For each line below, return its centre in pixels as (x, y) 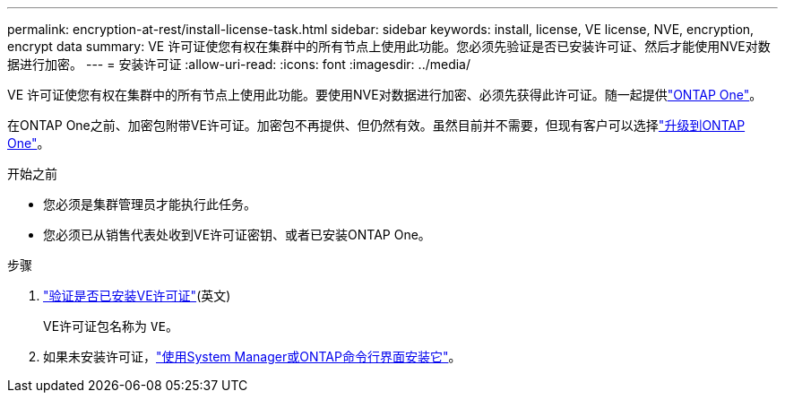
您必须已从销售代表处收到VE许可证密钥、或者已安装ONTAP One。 (237, 235)
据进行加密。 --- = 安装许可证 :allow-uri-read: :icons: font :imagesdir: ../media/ (239, 64)
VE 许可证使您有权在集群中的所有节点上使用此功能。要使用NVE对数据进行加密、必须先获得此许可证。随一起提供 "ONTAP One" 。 (385, 95)
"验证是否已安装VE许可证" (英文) (137, 296)
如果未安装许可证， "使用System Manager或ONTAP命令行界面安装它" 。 (252, 357)
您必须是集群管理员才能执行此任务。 (150, 204)
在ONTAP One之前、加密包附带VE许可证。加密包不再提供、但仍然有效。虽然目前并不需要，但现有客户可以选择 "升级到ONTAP (376, 125)
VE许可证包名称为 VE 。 (111, 326)
